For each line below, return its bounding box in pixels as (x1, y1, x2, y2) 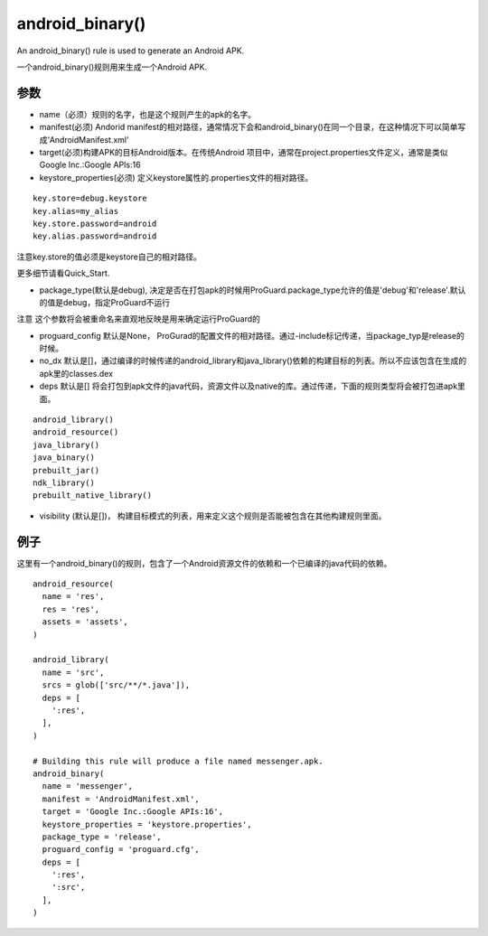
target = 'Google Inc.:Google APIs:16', (42, 807, 224, 817)
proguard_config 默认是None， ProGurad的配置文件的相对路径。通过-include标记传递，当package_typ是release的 (39, 330, 465, 341)
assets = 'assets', (42, 617, 128, 627)
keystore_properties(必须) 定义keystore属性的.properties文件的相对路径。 (39, 172, 314, 183)
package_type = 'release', (42, 831, 162, 842)
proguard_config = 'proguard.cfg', (42, 845, 201, 855)
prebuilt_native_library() (33, 491, 153, 501)
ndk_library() (33, 478, 95, 488)
